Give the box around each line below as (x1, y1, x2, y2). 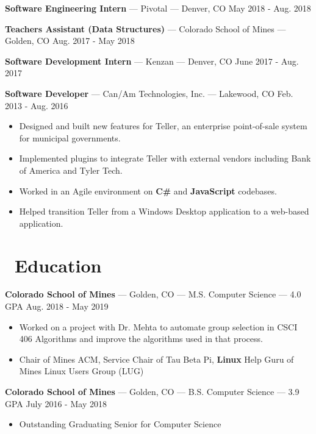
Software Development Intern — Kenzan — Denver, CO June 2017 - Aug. (5, 54, 299, 67)
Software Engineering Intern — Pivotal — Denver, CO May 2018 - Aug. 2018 (5, 2, 311, 14)
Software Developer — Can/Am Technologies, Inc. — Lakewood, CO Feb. (5, 87, 293, 99)
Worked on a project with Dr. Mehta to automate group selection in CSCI (19, 320, 298, 333)
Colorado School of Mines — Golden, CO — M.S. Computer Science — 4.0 (5, 288, 301, 301)
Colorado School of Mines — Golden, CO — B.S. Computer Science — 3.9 (5, 385, 300, 397)
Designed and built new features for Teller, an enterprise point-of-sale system (19, 119, 307, 132)
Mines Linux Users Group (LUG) (19, 365, 144, 377)
